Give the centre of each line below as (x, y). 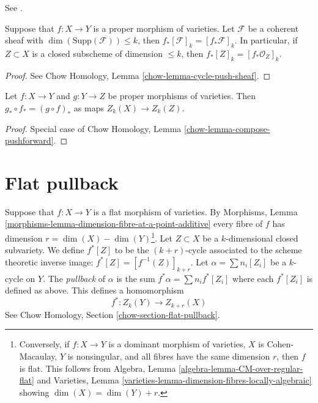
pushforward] (29, 140)
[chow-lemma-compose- (227, 128)
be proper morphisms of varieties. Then (182, 96)
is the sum (136, 278)
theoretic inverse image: (49, 261)
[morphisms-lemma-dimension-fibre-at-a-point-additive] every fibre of (134, 224)
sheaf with (24, 40)
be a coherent (273, 28)
